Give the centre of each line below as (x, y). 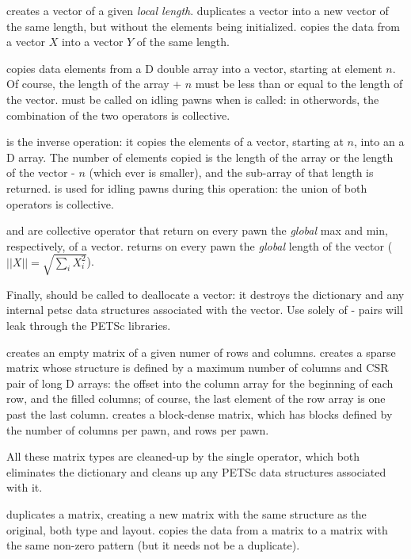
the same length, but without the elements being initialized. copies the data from (203, 26)
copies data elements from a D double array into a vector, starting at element (194, 68)
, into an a (379, 142)
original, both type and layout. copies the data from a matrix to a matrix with (197, 529)
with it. (25, 487)
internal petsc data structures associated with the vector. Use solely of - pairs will (205, 310)
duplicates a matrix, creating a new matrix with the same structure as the (186, 513)
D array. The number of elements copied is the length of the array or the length (200, 157)
